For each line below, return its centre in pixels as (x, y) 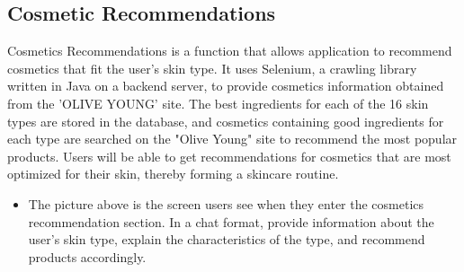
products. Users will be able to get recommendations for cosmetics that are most (229, 156)
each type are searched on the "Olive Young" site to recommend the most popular (232, 139)
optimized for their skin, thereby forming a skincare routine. (173, 174)
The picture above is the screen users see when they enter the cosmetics (226, 203)
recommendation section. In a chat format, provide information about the (231, 221)
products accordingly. (87, 256)
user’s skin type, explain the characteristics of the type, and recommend (227, 239)
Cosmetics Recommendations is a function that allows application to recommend (230, 51)
